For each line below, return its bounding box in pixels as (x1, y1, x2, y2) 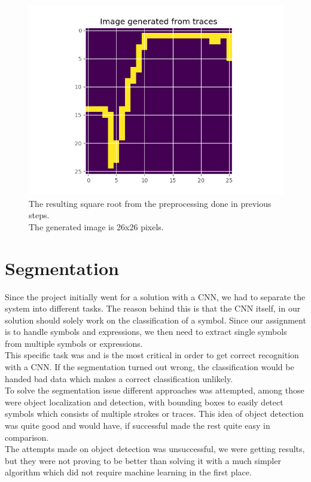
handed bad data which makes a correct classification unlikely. (5, 372, 233, 385)
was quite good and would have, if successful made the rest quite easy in (5, 419, 270, 432)
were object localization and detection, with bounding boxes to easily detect (5, 395, 283, 408)
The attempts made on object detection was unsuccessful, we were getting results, (5, 443, 305, 455)
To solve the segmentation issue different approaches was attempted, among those (5, 384, 304, 396)
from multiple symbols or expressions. (5, 337, 143, 349)
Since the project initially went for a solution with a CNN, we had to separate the (5, 290, 306, 303)
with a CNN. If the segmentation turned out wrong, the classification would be (5, 361, 294, 373)
